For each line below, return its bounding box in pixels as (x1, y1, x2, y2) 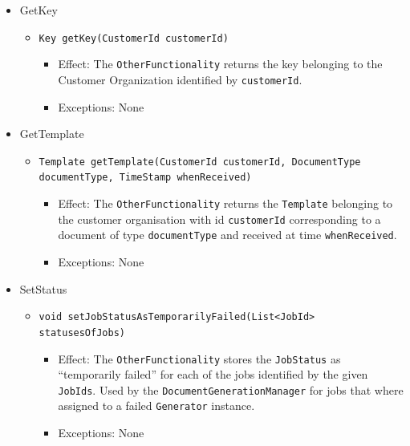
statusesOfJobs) (39, 326, 125, 339)
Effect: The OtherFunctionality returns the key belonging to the (58, 55, 383, 72)
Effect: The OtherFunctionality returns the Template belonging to (58, 195, 393, 212)
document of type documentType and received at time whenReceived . (58, 226, 397, 243)
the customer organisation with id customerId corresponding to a (58, 210, 381, 227)
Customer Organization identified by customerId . (58, 71, 302, 87)
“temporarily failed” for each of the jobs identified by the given (58, 366, 368, 383)
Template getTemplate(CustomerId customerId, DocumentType (39, 156, 361, 168)
